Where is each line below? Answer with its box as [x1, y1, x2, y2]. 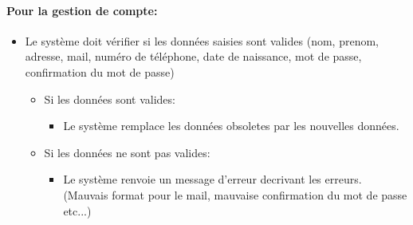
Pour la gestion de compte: [6, 2, 158, 18]
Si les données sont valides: [44, 90, 175, 107]
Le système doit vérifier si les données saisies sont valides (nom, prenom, [25, 32, 379, 49]
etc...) [63, 202, 92, 219]
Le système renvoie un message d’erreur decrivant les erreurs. [63, 171, 362, 187]
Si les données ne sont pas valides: [44, 144, 210, 160]
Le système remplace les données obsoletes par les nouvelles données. [63, 117, 399, 134]
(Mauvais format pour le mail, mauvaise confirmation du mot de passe [63, 186, 407, 203]
